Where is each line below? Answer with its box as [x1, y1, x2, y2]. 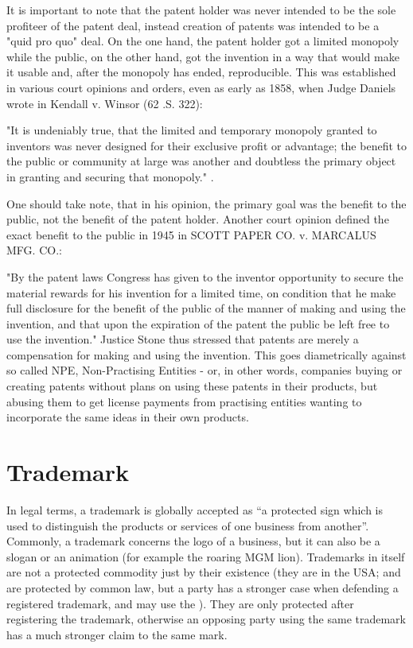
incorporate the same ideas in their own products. [6, 409, 249, 425]
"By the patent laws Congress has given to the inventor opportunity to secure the [6, 268, 403, 285]
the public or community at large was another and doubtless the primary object [6, 153, 396, 169]
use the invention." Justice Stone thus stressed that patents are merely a [6, 331, 359, 347]
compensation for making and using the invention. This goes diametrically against [6, 346, 407, 363]
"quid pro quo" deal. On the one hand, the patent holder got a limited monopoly [6, 33, 399, 49]
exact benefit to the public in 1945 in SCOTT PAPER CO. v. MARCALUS [6, 226, 376, 243]
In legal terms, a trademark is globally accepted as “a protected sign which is [6, 501, 383, 518]
